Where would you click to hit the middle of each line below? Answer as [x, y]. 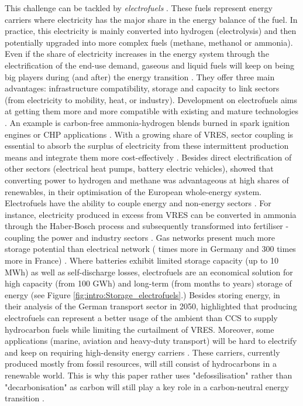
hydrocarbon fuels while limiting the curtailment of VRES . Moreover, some [140, 329]
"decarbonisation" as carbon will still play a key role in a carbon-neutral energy [147, 386]
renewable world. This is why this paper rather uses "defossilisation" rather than [149, 375]
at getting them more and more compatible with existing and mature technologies [151, 111]
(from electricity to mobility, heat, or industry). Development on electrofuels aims [151, 99]
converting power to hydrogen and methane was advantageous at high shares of [147, 180]
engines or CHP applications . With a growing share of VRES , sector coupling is [149, 134]
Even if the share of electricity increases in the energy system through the [137, 54]
